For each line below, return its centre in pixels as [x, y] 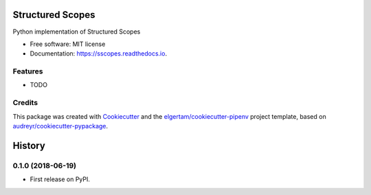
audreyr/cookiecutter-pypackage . [60, 126]
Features [28, 71]
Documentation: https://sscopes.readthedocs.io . [99, 54]
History [29, 145]
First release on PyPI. [60, 179]
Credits [25, 103]
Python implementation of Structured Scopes [77, 32]
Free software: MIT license [68, 44]
